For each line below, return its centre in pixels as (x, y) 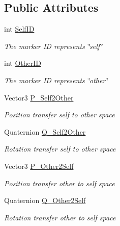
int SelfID (19, 29)
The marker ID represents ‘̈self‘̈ (53, 46)
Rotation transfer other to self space (60, 217)
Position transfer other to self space (59, 183)
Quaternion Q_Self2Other (45, 131)
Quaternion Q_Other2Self (45, 200)
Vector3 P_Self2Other (39, 97)
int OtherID (23, 63)
